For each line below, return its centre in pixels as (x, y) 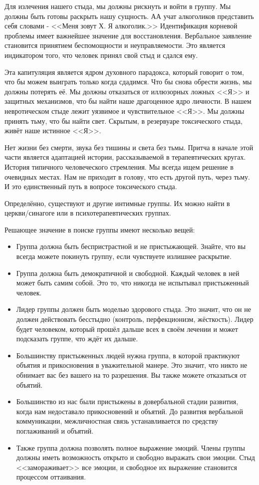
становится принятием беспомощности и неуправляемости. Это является (115, 45)
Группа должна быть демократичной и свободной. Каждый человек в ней (128, 273)
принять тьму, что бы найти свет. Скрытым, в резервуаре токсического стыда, (124, 121)
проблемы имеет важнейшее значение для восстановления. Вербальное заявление (128, 35)
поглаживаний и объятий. (55, 430)
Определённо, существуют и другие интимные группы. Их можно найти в (117, 203)
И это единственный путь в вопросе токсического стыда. (91, 186)
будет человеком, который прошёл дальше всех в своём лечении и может (127, 329)
